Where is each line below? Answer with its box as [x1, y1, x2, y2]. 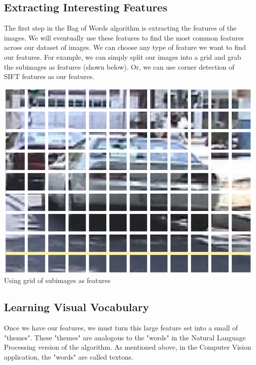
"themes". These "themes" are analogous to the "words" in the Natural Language [4, 332, 246, 342]
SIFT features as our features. [4, 71, 95, 81]
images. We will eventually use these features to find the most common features [4, 32, 244, 42]
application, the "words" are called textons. [4, 352, 133, 362]
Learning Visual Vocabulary [4, 299, 149, 315]
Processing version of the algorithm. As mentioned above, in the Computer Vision [4, 342, 252, 352]
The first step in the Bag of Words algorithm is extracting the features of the [4, 23, 237, 33]
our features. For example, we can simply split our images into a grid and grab [4, 51, 241, 62]
